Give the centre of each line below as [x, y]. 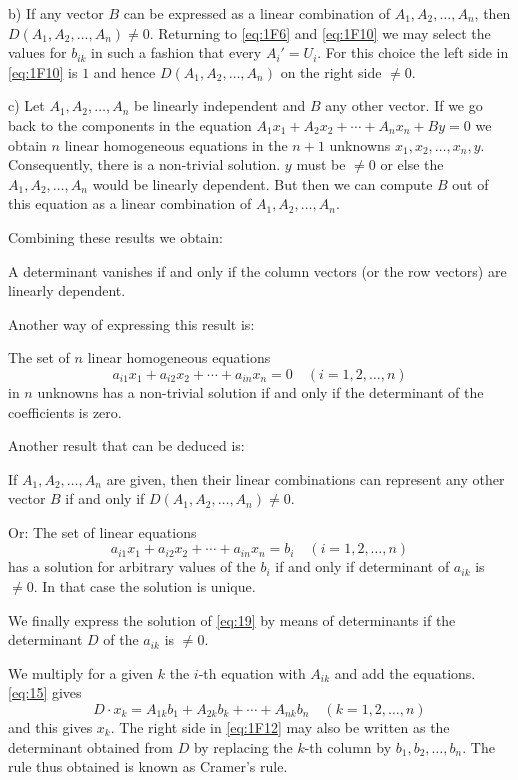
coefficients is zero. [65, 411]
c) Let [26, 105]
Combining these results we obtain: [115, 236]
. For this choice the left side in [413, 52]
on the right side [331, 71]
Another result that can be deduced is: [126, 445]
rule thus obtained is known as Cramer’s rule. [148, 766]
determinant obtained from [90, 746]
